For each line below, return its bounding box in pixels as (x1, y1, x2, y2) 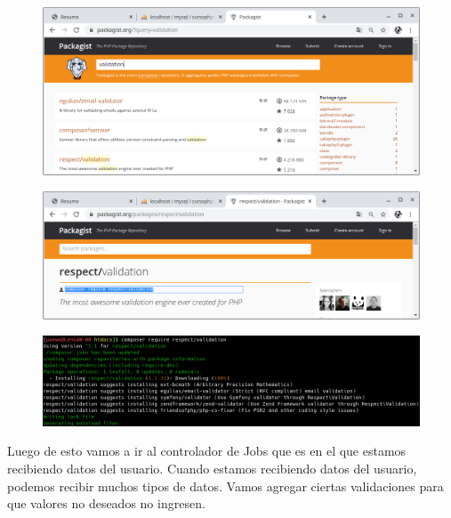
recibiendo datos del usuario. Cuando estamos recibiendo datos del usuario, (7, 459, 417, 477)
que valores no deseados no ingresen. (7, 494, 205, 513)
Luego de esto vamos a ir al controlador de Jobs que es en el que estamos (7, 441, 407, 460)
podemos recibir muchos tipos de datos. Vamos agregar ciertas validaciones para (7, 476, 444, 495)
